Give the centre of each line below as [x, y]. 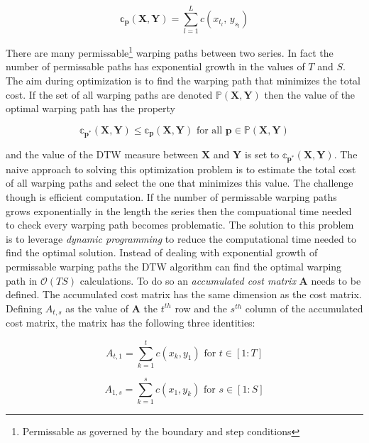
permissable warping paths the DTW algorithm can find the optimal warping [174, 266]
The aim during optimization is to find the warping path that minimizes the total [183, 80]
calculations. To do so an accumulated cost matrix [188, 280]
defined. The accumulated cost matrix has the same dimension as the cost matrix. [184, 294]
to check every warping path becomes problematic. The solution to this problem [180, 225]
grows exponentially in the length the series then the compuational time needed [179, 210]
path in [22, 280]
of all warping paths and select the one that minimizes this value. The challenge [180, 183]
